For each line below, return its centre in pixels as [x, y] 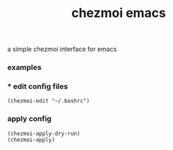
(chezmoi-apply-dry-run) [44, 133]
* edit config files [38, 86]
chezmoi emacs [119, 13]
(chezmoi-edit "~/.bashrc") [49, 101]
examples [24, 67]
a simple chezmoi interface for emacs [62, 49]
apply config [29, 119]
